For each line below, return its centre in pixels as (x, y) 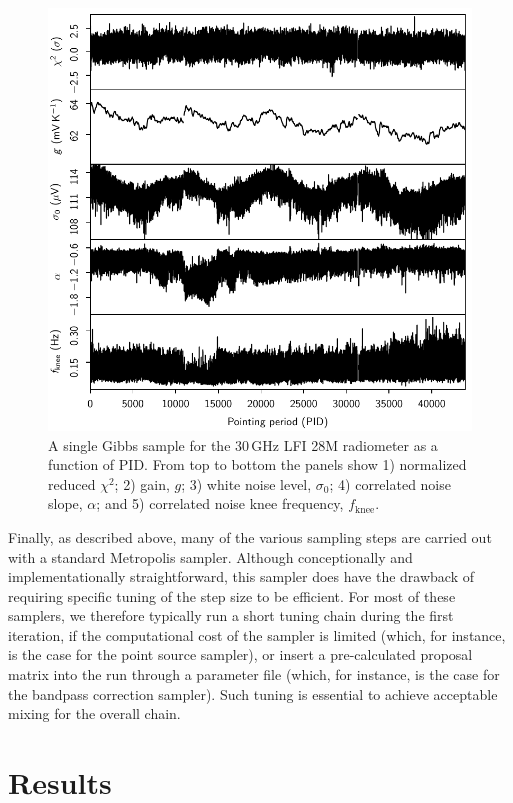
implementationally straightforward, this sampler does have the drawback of (241, 576)
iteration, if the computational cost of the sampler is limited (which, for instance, (257, 634)
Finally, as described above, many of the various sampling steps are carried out (250, 536)
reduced (72, 483)
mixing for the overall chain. (94, 713)
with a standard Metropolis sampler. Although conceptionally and (210, 556)
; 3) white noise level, (246, 483)
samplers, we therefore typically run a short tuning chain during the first (231, 615)
